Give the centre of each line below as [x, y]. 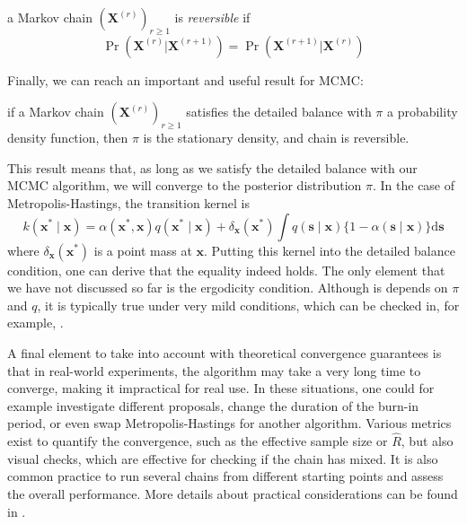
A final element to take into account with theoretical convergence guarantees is [225, 352]
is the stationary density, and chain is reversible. [276, 138]
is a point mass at [143, 250]
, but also [427, 441]
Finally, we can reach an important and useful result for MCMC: [185, 79]
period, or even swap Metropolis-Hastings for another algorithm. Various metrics [229, 423]
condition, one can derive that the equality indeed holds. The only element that [226, 270]
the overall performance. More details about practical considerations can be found [233, 493]
